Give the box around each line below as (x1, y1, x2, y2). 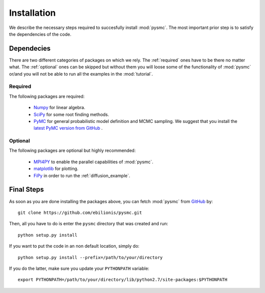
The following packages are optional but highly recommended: (9, 147, 136, 153)
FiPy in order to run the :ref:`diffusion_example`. (33, 173, 131, 178)
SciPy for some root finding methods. (33, 111, 109, 117)
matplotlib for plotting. (33, 166, 79, 172)
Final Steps (9, 185, 44, 194)
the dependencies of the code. (9, 31, 72, 37)
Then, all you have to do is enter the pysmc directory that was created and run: (9, 221, 168, 227)
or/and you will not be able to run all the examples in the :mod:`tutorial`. (9, 71, 153, 77)
